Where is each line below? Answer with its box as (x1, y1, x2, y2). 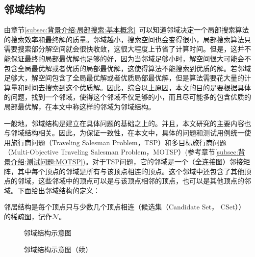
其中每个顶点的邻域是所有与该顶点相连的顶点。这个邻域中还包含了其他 (17, 166, 244, 176)
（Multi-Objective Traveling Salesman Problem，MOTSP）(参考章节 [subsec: (4, 147, 238, 157)
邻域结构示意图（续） (24, 244, 92, 255)
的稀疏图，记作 (4, 211, 52, 221)
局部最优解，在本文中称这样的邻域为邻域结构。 (4, 101, 155, 111)
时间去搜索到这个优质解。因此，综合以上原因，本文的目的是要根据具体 (24, 82, 251, 92)
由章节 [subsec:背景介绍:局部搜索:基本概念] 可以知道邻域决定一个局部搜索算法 (4, 25, 249, 35)
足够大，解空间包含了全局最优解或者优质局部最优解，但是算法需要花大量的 (4, 73, 244, 83)
